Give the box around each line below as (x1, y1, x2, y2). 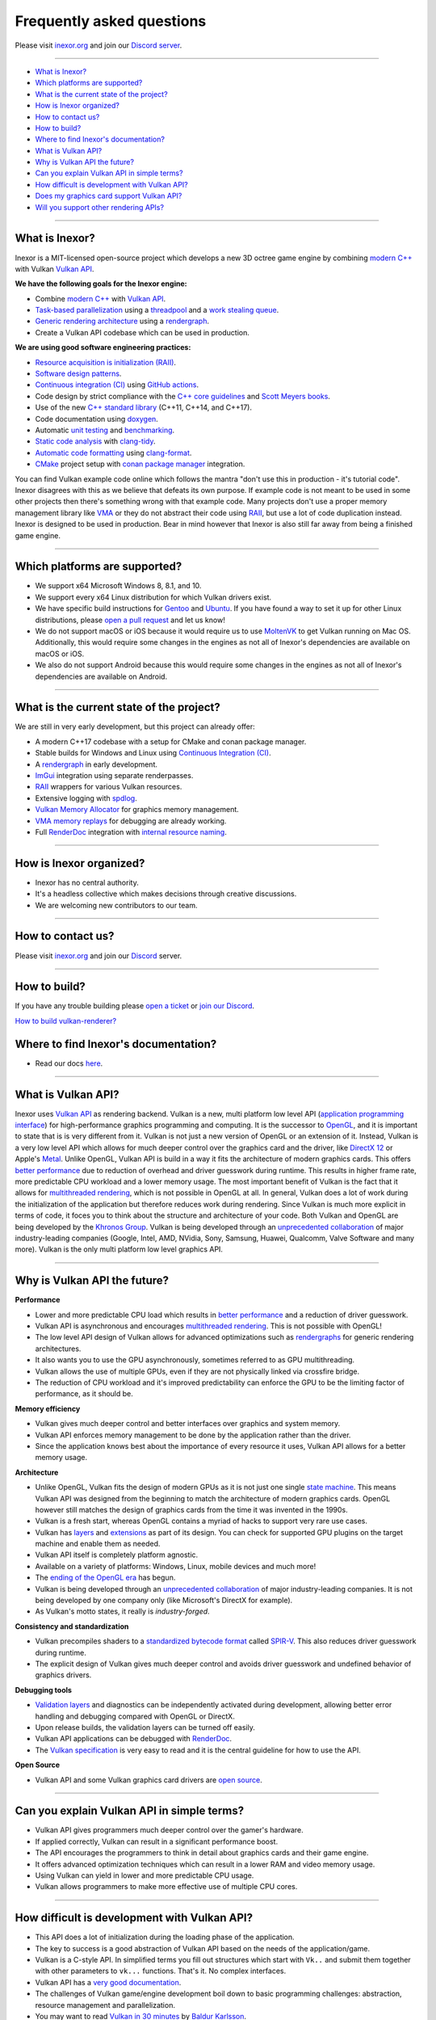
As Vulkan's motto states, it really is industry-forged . (35, 1606, 210, 1616)
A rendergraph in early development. (35, 760, 157, 769)
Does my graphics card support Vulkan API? (35, 191, 182, 201)
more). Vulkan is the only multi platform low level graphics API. (15, 1244, 224, 1254)
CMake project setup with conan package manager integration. (35, 459, 245, 469)
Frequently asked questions (15, 12, 207, 30)
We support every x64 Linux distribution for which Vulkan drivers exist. (35, 592, 272, 602)
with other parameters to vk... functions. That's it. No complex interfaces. (35, 1966, 287, 1976)
